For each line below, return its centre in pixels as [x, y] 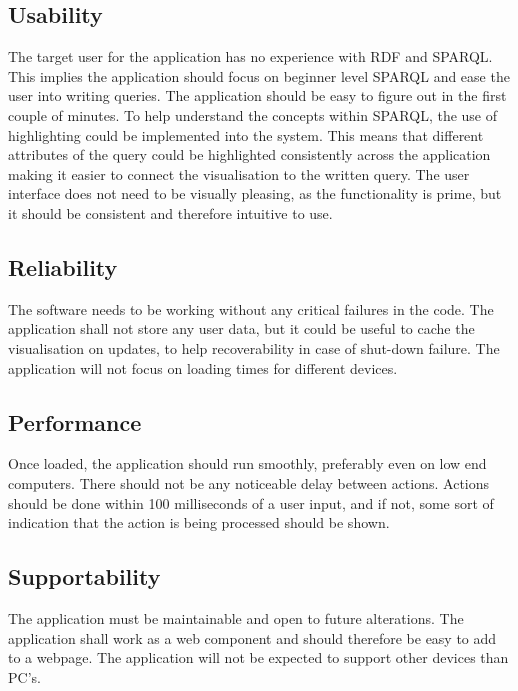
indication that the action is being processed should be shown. [199, 522]
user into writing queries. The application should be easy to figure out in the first [257, 95]
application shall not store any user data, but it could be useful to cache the [241, 328]
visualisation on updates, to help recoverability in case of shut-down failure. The [254, 347]
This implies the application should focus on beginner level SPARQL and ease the [259, 75]
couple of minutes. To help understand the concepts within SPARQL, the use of [253, 114]
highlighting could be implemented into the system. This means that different [246, 134]
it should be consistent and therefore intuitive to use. [170, 212]
